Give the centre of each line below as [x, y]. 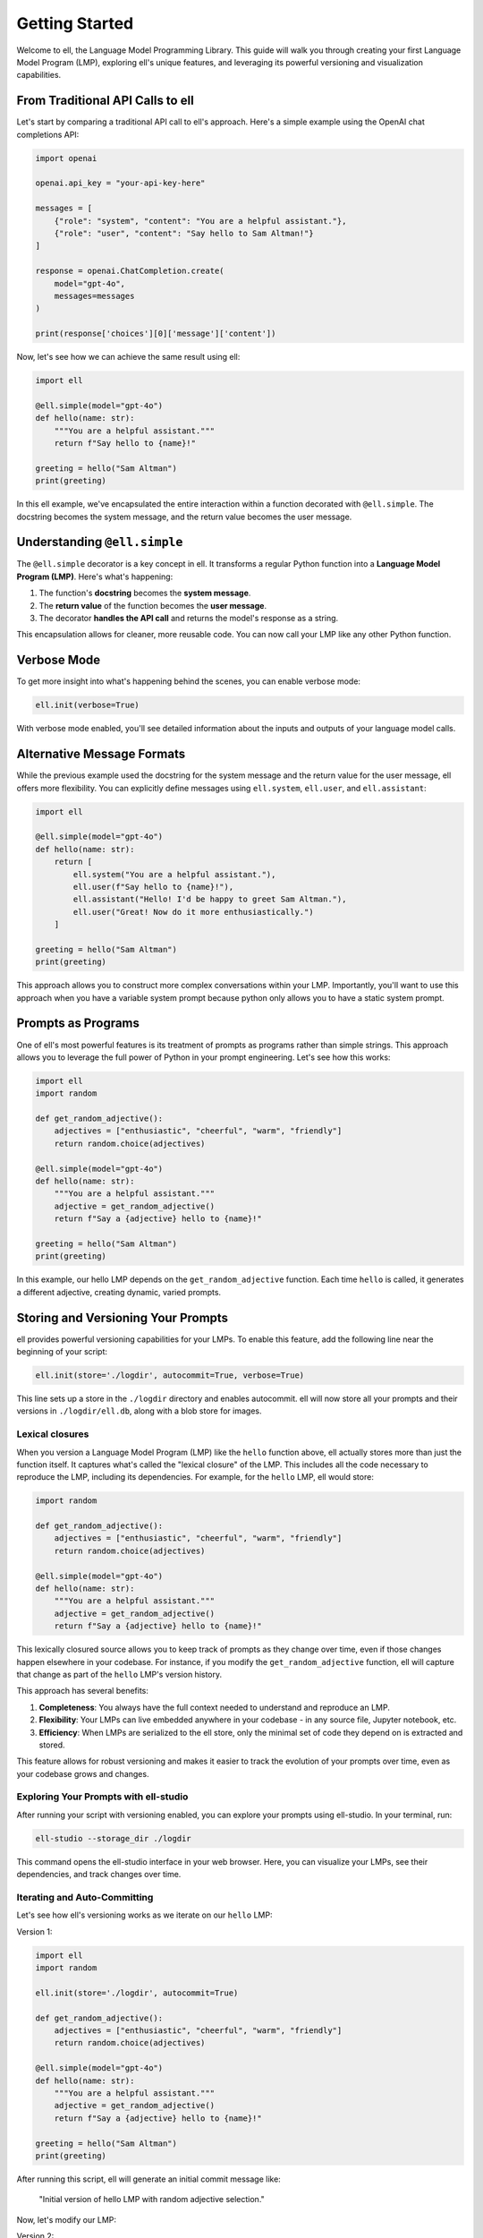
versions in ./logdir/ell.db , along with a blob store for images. [139, 1411]
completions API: [48, 134]
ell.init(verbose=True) [88, 705]
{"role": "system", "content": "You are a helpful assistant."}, [200, 221]
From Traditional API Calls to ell [105, 101]
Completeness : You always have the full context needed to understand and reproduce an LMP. [215, 1707]
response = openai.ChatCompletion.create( [130, 271]
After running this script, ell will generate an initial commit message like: [148, 2179]
